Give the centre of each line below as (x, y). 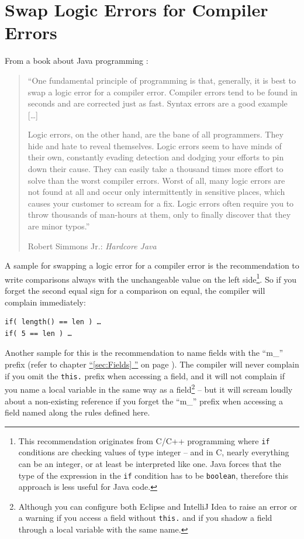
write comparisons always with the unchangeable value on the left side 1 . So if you (151, 278)
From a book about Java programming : (77, 61)
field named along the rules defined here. (77, 412)
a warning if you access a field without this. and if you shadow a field (145, 518)
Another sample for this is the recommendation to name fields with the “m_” (144, 353)
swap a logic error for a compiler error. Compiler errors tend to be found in (163, 92)
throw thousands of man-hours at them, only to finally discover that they (159, 214)
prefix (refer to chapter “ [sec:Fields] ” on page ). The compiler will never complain (152, 364)
